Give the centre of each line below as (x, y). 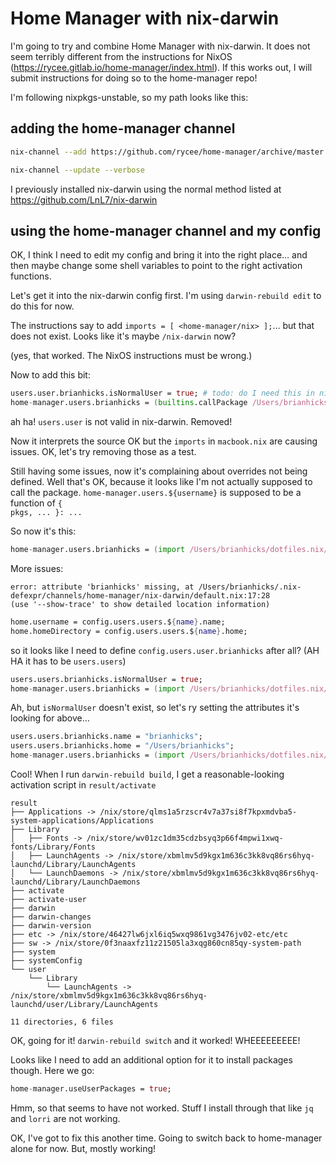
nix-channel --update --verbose (77, 170)
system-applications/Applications (82, 821)
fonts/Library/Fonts (53, 847)
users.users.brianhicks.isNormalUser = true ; (106, 679)
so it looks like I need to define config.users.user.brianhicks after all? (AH (165, 650)
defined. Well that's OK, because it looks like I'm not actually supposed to (161, 482)
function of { (36, 503)
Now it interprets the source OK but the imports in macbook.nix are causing (164, 441)
